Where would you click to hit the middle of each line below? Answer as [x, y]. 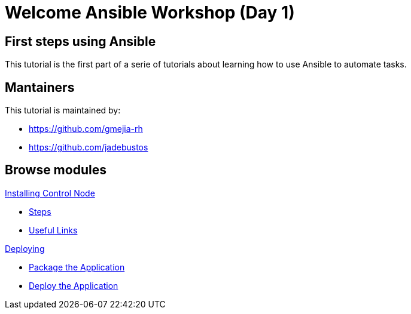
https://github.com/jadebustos [89, 147]
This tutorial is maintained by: [63, 110]
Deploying [25, 248]
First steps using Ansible [80, 41]
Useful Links [53, 230]
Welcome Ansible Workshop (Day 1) [150, 13]
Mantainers [40, 87]
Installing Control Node [50, 193]
